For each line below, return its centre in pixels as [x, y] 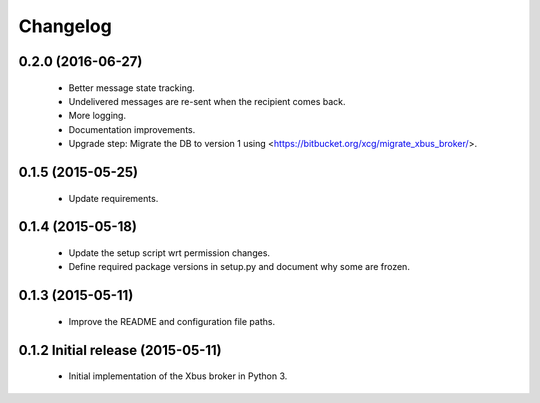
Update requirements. [113, 198]
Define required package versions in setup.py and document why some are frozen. [239, 267]
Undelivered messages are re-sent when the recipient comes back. [207, 101]
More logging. [97, 116]
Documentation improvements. [132, 129]
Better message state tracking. [131, 87]
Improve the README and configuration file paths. [171, 321]
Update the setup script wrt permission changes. [169, 252]
